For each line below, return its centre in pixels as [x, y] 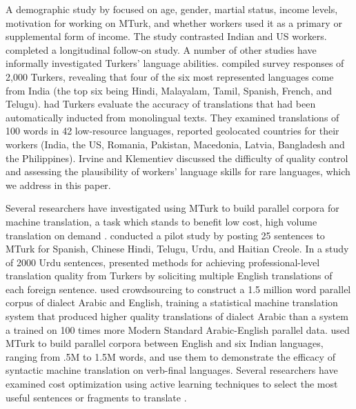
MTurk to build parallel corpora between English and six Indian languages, [165, 343]
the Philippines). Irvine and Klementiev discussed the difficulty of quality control [177, 158]
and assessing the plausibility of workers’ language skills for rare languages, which [178, 171]
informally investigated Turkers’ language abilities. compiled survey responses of [175, 63]
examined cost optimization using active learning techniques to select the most [172, 384]
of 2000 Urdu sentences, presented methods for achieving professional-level [163, 262]
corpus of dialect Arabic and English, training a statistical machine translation [172, 302]
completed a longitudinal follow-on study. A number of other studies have [161, 49]
